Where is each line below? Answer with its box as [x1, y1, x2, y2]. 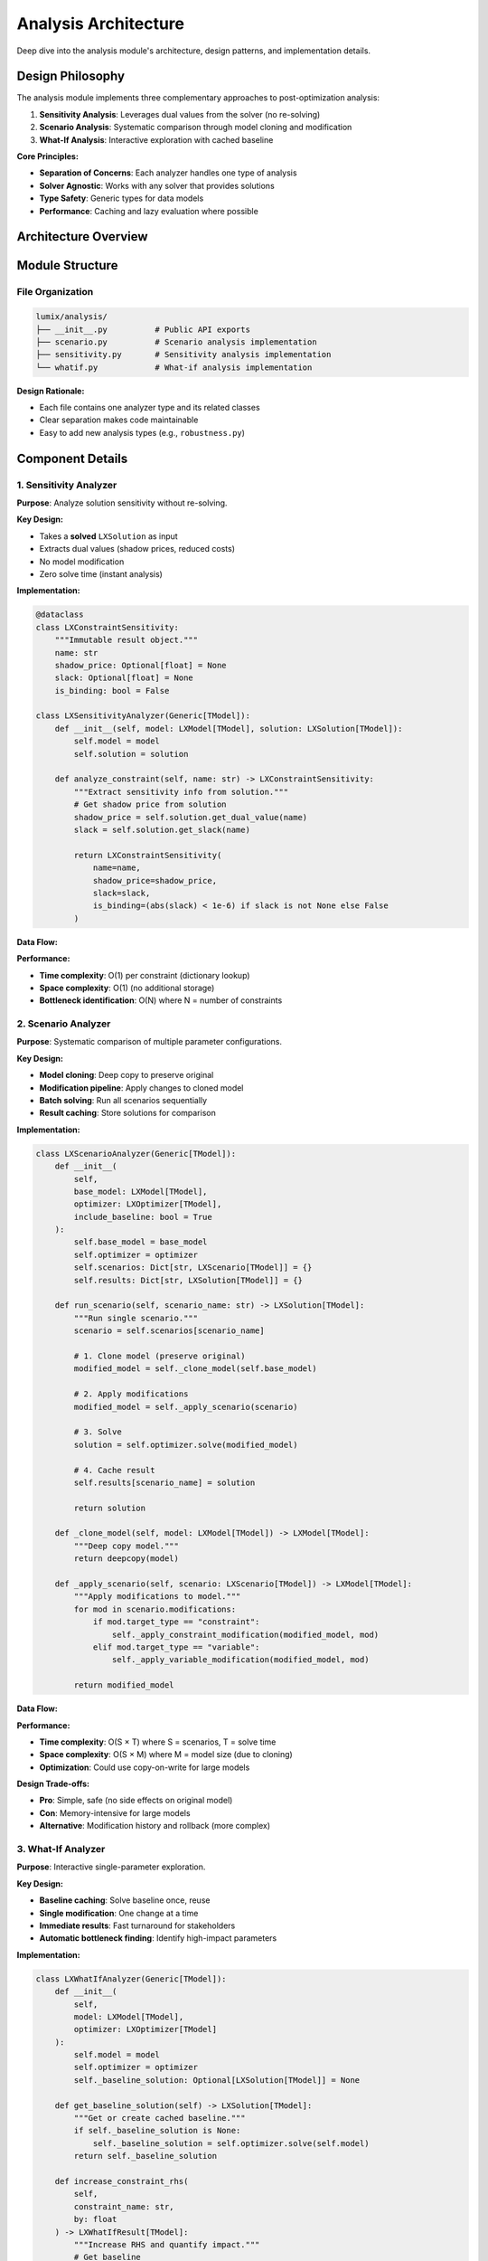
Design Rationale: [16, 385, 85, 396]
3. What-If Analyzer [16, 1843, 106, 1856]
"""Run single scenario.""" [73, 1312, 199, 1323]
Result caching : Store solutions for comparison [39, 1108, 216, 1119]
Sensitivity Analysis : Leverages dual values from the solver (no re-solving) [39, 109, 321, 119]
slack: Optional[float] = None [54, 673, 193, 683]
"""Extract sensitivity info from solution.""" [73, 787, 289, 797]
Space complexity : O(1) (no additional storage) [39, 982, 215, 993]
